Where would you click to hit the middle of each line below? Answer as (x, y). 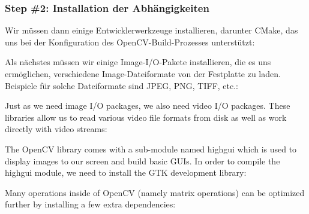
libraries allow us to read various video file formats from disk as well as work (146, 117)
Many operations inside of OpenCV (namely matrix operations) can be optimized (155, 192)
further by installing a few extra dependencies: (90, 204)
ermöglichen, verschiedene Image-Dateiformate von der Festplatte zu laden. (143, 74)
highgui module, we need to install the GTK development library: (126, 172)
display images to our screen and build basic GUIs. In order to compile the (142, 160)
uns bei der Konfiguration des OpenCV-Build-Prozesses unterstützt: (130, 42)
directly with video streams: (56, 129)
